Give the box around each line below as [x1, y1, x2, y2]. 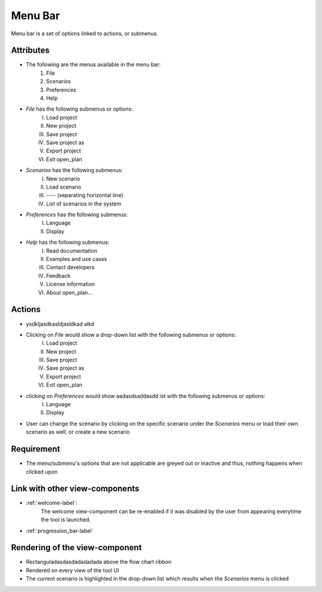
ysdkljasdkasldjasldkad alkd [26, 320, 95, 327]
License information [46, 281, 95, 288]
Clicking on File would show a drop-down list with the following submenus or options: [26, 331, 236, 338]
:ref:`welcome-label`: [26, 499, 78, 507]
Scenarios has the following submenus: [26, 167, 123, 174]
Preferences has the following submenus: [26, 211, 128, 218]
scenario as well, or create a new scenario [26, 428, 130, 435]
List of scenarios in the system [46, 200, 122, 207]
